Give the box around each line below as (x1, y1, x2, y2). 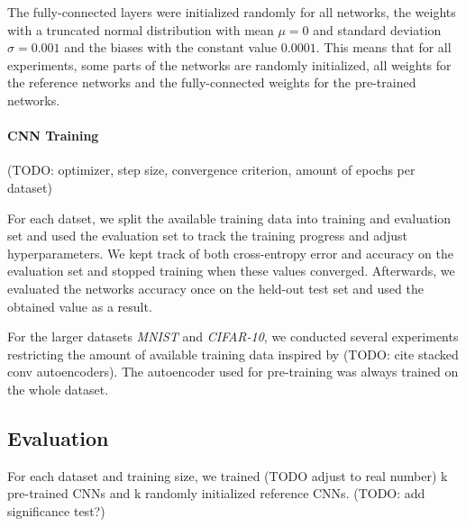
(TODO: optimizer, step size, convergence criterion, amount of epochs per (7, 160, 416, 179)
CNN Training (7, 126, 99, 145)
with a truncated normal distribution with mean (7, 20, 274, 39)
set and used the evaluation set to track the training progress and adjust (7, 226, 407, 245)
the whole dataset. (7, 379, 109, 398)
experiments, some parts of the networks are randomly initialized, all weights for (7, 55, 452, 74)
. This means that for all (315, 38, 452, 57)
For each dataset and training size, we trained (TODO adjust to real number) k (7, 466, 448, 485)
